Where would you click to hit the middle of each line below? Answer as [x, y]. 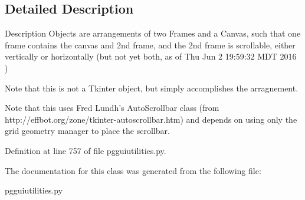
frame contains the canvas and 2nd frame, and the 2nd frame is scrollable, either [150, 45]
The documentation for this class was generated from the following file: [133, 170]
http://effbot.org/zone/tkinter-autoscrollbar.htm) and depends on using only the [151, 119]
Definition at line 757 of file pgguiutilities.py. [86, 150]
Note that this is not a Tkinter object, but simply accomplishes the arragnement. [152, 88]
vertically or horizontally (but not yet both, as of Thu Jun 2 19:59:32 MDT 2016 [151, 56]
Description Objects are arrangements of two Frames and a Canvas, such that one [153, 33]
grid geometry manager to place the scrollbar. [87, 131]
